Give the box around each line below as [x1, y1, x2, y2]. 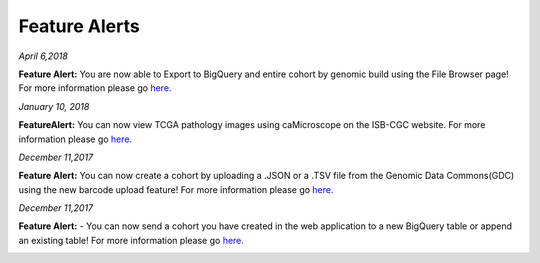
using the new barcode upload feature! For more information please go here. [18, 183, 334, 195]
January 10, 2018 [18, 100, 90, 112]
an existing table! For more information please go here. [18, 234, 245, 246]
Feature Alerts [18, 15, 140, 37]
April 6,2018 [18, 50, 69, 62]
